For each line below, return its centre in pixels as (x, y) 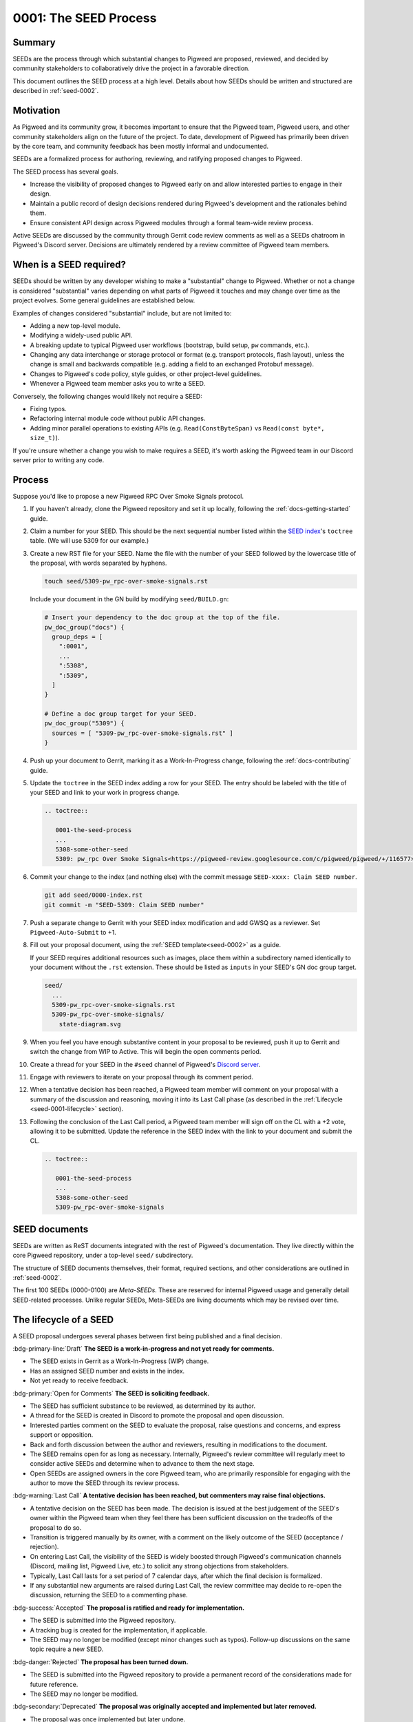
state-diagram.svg (90, 1024)
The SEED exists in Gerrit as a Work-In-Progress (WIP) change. (119, 1361)
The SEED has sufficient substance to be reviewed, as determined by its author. (143, 1406)
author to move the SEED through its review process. (105, 1483)
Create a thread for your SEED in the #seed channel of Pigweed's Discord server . (145, 1064)
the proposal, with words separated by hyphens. (98, 563)
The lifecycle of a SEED (63, 1319)
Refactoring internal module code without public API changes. (118, 418)
